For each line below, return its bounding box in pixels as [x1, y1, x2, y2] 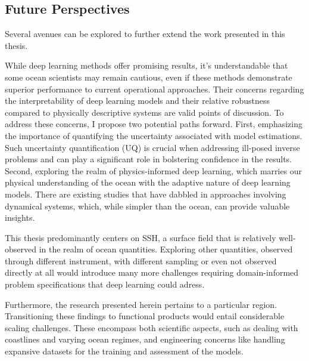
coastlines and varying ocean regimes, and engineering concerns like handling [5, 333, 285, 345]
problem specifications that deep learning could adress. [5, 278, 205, 291]
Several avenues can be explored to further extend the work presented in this [5, 27, 285, 40]
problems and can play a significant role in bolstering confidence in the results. [5, 153, 292, 165]
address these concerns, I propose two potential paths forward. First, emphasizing [5, 118, 302, 130]
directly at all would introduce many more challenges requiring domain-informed [5, 266, 299, 279]
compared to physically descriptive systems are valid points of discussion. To [5, 106, 284, 118]
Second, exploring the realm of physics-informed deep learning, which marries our [5, 164, 302, 177]
